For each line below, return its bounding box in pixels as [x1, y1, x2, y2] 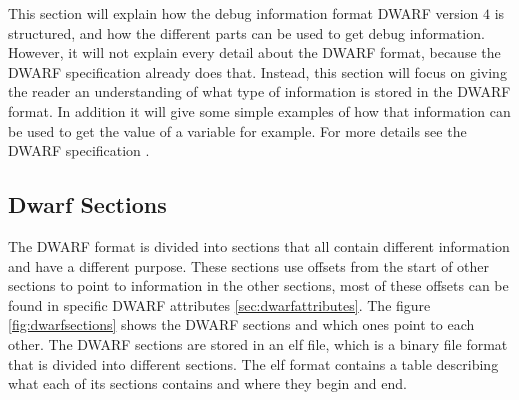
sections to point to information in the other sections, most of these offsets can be [8, 275, 509, 296]
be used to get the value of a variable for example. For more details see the [8, 120, 467, 141]
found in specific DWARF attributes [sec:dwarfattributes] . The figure [8, 294, 431, 315]
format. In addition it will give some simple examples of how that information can [8, 100, 511, 121]
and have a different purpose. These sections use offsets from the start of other [8, 255, 490, 276]
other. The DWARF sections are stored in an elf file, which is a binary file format [8, 333, 508, 354]
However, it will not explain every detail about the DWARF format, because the [8, 42, 501, 63]
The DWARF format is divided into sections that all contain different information [8, 235, 510, 256]
